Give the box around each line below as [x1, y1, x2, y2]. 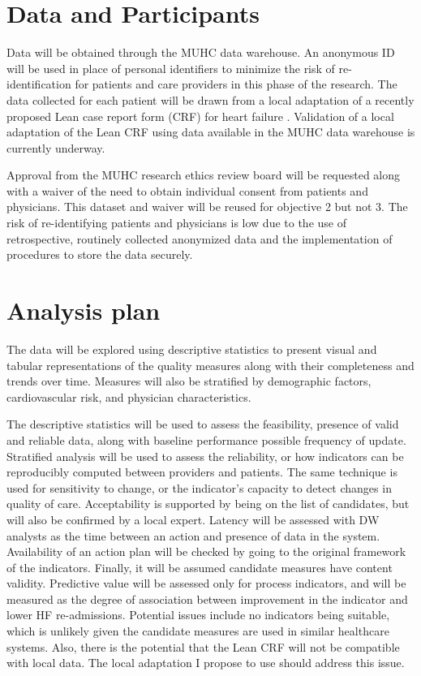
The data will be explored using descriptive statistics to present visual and [6, 340, 377, 357]
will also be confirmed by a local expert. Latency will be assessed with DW [6, 510, 380, 527]
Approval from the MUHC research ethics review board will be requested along [6, 166, 401, 183]
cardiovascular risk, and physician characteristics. [6, 388, 251, 405]
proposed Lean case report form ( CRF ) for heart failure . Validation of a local [6, 107, 394, 124]
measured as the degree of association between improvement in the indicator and [6, 590, 408, 607]
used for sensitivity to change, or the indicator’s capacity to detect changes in [6, 479, 392, 496]
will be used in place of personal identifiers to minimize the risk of [6, 59, 335, 76]
